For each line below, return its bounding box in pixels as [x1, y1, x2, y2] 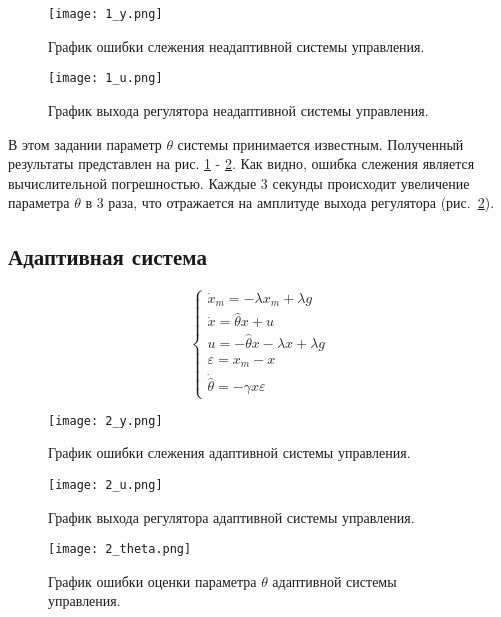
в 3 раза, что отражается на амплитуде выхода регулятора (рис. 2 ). [85, 192, 495, 213]
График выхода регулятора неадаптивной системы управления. [48, 99, 429, 120]
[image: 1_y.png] [48, 7, 163, 21]
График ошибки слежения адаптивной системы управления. [48, 442, 411, 463]
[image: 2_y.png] [48, 413, 163, 428]
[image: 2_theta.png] [48, 542, 192, 557]
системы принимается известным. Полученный [177, 133, 464, 154]
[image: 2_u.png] [48, 477, 163, 492]
